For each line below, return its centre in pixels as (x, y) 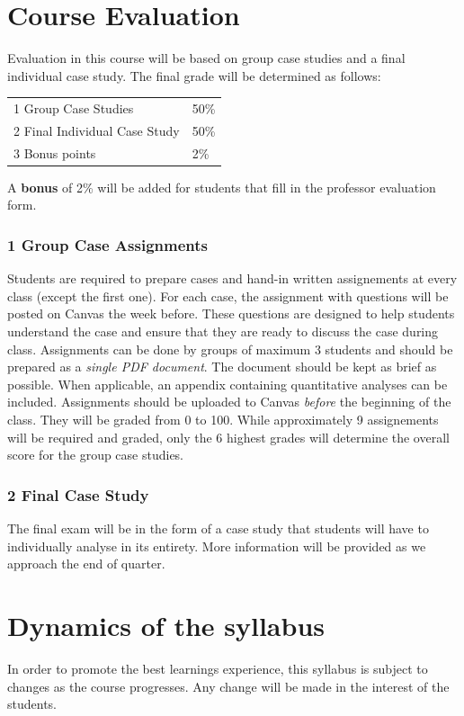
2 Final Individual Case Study (97, 130)
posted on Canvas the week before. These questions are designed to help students (231, 313)
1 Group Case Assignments (107, 244)
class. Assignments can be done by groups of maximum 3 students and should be (230, 349)
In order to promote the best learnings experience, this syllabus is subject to (218, 668)
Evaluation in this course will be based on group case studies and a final (206, 58)
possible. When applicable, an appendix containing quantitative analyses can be (228, 384)
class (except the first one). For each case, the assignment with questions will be (228, 295)
